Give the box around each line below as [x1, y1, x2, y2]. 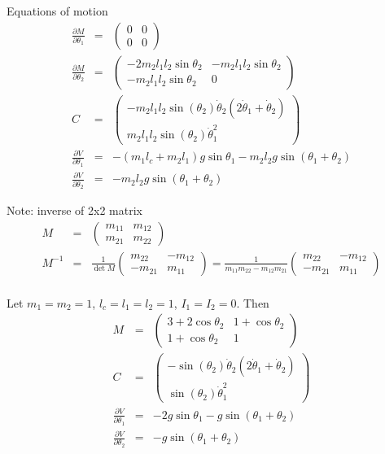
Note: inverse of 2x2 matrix [7, 202, 142, 219]
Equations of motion [7, 2, 108, 19]
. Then [236, 294, 269, 311]
